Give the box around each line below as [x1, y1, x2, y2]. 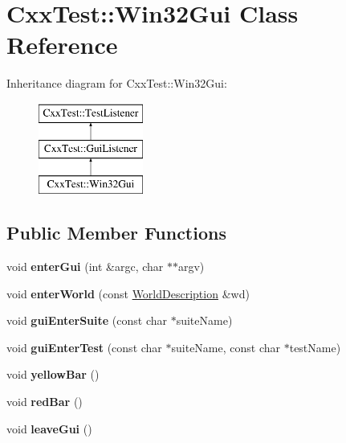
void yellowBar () [6, 366, 100, 383]
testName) [289, 338, 341, 355]
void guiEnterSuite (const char [6, 312, 167, 329]
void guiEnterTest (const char [6, 338, 162, 355]
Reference [6, 28, 118, 61]
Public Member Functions [6, 220, 226, 245]
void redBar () [6, 393, 83, 410]
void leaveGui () [6, 420, 92, 437]
